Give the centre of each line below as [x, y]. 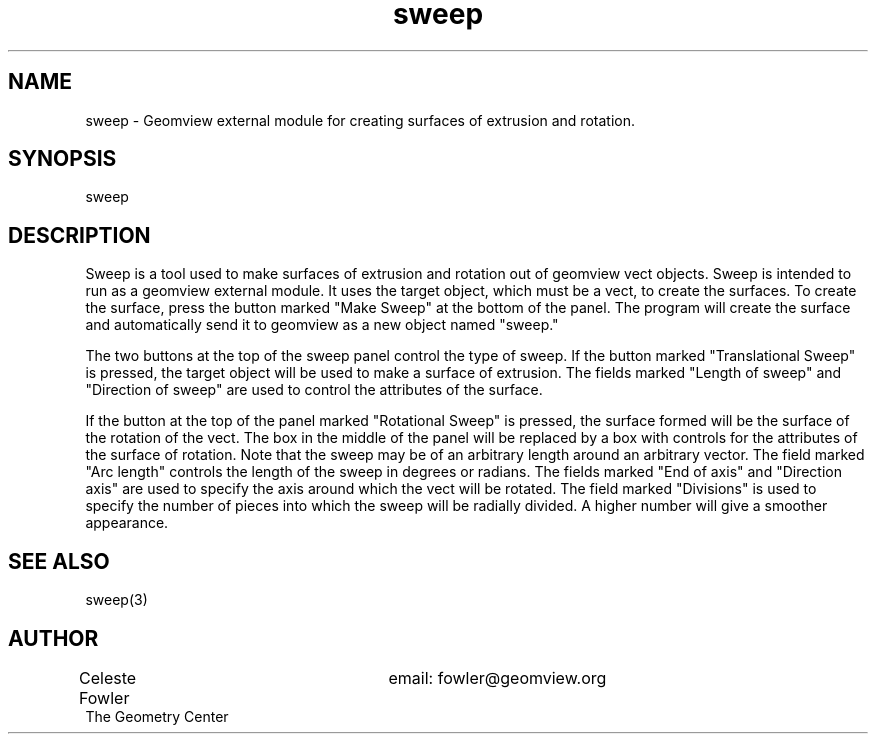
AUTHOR [53, 638]
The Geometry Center [157, 716]
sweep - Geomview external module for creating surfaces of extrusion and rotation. [360, 120]
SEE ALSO [59, 561]
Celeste [108, 677]
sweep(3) [116, 600]
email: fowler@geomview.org [497, 677]
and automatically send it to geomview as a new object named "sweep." [322, 325]
